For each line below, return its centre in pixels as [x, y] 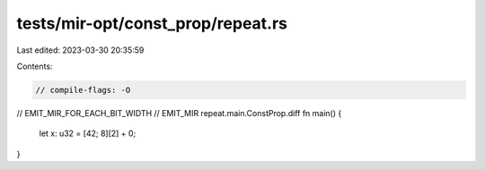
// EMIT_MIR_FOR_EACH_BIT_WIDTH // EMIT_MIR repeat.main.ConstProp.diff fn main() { [179, 113]
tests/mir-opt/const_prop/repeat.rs [152, 23]
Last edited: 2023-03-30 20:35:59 [80, 50]
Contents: [35, 66]
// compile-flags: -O [83, 90]
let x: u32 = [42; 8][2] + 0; [88, 133]
